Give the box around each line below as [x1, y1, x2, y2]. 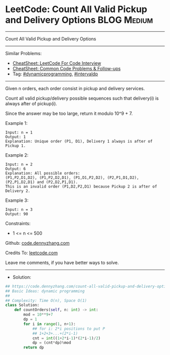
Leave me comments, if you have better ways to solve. [5, 259, 119, 265]
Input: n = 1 [5, 130, 33, 135]
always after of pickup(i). [5, 100, 57, 107]
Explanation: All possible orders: [5, 170, 80, 175]
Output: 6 [5, 166, 26, 171]
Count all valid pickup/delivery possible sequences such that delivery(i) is [5, 95, 159, 101]
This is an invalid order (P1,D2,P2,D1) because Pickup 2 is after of [5, 184, 157, 189]
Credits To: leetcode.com [5, 249, 58, 256]
